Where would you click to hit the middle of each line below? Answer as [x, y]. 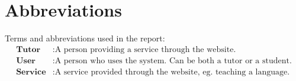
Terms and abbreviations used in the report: [85, 38]
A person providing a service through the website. [145, 49]
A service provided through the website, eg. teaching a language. [172, 72]
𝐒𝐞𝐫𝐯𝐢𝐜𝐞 [31, 72]
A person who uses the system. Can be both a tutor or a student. [173, 61]
